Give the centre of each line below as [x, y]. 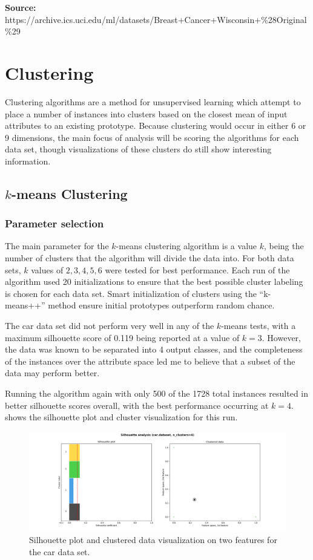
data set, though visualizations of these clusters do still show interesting [138, 149]
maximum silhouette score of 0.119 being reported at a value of [122, 337]
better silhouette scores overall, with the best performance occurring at [137, 405]
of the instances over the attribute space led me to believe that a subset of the [150, 361]
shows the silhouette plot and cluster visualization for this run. [121, 417]
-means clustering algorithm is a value [186, 246]
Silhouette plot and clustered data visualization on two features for [153, 540]
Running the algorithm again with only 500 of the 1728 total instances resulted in [157, 393]
